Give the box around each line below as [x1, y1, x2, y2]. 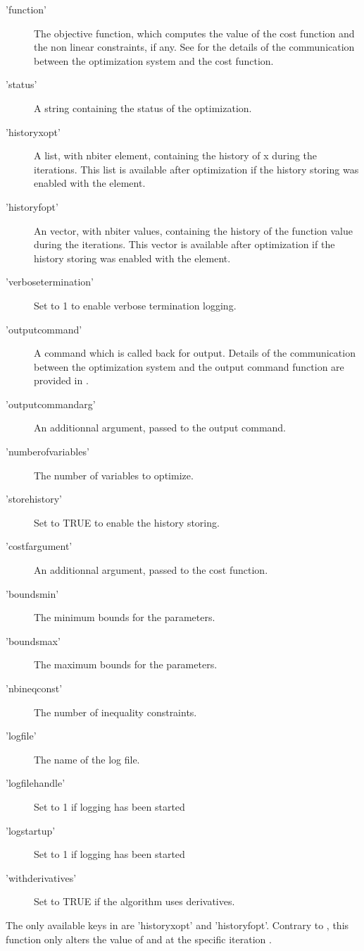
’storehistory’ [6, 491, 62, 506]
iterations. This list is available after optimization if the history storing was [34, 161, 359, 176]
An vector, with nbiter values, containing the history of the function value [34, 223, 353, 238]
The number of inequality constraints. [34, 704, 197, 719]
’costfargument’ [6, 539, 73, 553]
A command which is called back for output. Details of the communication [34, 345, 356, 360]
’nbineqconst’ [6, 681, 63, 695]
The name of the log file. [34, 751, 140, 766]
